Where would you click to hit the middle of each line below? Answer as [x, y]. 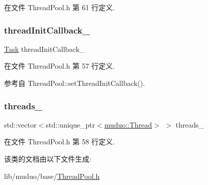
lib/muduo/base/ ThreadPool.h [52, 176]
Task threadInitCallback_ [44, 49]
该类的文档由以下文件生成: [48, 159]
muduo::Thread [128, 124]
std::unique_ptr [71, 124]
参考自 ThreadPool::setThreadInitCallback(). [75, 83]
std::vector [20, 124]
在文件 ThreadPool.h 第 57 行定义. [60, 66]
